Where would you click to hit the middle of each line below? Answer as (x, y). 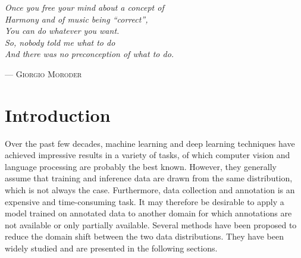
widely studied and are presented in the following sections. (111, 248)
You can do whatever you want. (62, 31)
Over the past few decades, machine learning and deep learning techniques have (150, 143)
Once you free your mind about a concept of (84, 7)
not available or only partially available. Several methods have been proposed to (151, 224)
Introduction (58, 114)
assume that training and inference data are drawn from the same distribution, (149, 178)
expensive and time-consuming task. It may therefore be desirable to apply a (145, 201)
